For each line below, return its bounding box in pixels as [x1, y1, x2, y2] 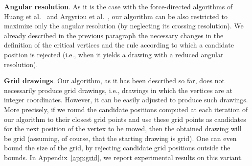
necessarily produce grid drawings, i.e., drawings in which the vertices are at [4, 85, 232, 95]
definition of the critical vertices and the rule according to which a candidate [4, 40, 234, 50]
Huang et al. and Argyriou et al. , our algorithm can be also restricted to [4, 11, 228, 21]
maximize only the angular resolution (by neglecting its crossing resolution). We [4, 21, 244, 31]
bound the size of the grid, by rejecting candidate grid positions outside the [4, 142, 230, 153]
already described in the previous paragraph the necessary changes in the [4, 30, 224, 40]
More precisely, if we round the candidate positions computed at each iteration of [4, 104, 248, 114]
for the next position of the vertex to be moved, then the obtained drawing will [4, 123, 242, 134]
